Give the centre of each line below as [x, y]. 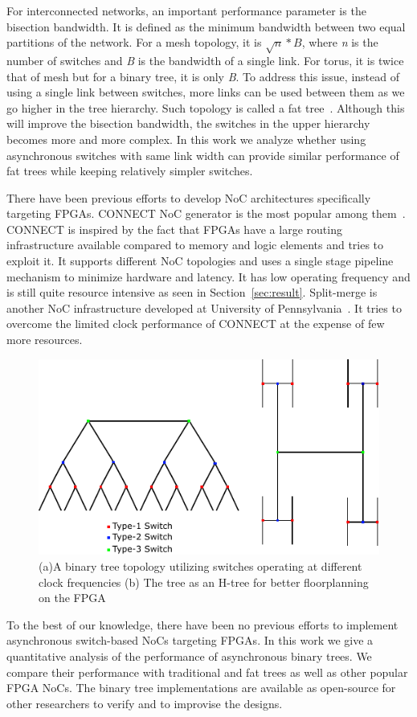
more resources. [45, 340]
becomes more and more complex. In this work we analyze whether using [186, 139]
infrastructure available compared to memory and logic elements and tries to [195, 245]
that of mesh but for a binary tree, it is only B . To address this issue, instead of [203, 76]
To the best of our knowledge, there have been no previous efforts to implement [202, 624]
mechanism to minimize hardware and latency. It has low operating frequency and [208, 276]
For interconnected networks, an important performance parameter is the [186, 10]
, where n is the [340, 42]
